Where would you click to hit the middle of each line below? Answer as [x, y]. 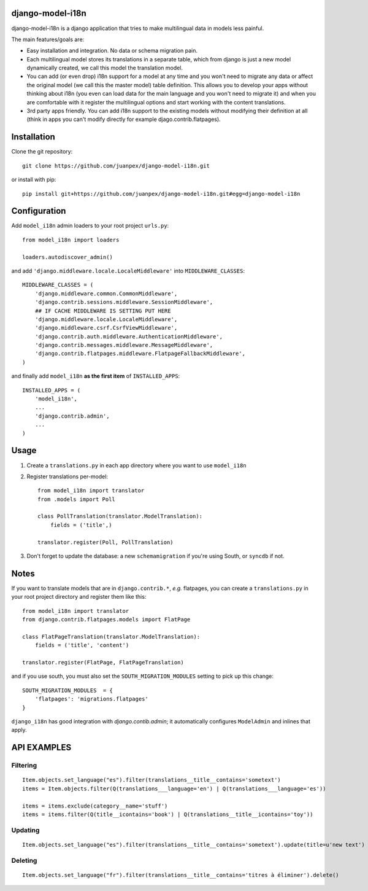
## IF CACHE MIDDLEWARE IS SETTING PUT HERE [103, 311]
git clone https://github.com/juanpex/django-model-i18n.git [116, 165]
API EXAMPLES [41, 748]
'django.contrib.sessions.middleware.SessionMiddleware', [124, 302]
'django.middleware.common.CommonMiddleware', [106, 294]
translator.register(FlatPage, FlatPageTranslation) [103, 663]
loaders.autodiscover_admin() [68, 257]
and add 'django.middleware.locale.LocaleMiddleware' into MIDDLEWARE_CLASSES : [128, 271]
